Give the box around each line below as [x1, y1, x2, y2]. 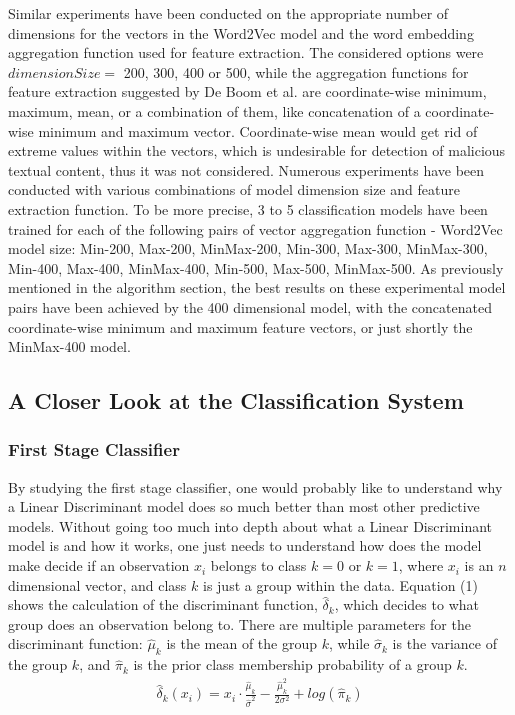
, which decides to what [334, 594, 479, 615]
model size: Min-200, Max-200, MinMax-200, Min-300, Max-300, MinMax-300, [8, 238, 488, 259]
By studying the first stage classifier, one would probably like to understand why [8, 476, 503, 497]
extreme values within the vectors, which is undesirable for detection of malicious [8, 140, 506, 161]
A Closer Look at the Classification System [8, 385, 464, 416]
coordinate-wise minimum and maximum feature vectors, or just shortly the [8, 316, 473, 337]
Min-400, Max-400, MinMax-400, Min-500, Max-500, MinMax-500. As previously [8, 257, 504, 278]
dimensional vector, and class [8, 574, 187, 595]
